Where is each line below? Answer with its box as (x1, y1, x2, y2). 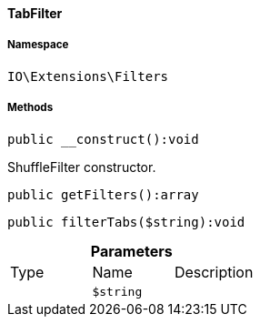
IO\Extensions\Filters (7, 68, 169, 84)
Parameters (90, 241, 173, 260)
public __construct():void (7, 131, 199, 147)
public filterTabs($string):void (7, 214, 245, 229)
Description (174, 262, 254, 281)
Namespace (7, 38, 69, 52)
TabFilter (7, 5, 63, 21)
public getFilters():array (7, 187, 199, 202)
